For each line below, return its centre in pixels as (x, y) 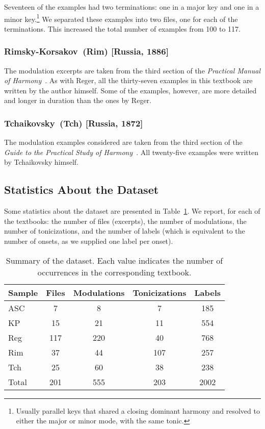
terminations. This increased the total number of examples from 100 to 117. (123, 28)
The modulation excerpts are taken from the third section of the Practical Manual (132, 70)
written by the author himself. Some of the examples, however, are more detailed (130, 90)
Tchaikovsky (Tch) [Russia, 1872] (74, 123)
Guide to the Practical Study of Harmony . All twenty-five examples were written (131, 152)
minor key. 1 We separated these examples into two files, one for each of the (121, 18)
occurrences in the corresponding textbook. (114, 272)
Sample (23, 292)
